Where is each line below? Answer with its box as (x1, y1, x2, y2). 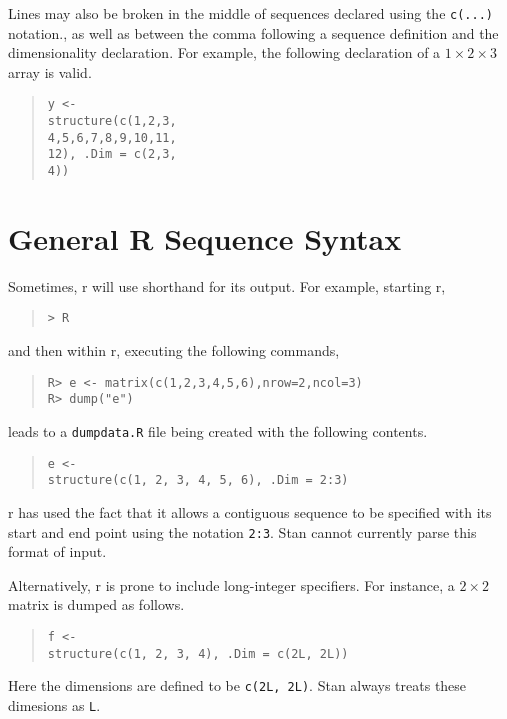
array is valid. (8, 61, 92, 82)
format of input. (8, 541, 107, 562)
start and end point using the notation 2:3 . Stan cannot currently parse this (8, 521, 477, 542)
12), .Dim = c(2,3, (47, 147, 177, 162)
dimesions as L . (8, 694, 101, 715)
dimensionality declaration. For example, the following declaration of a (8, 42, 441, 63)
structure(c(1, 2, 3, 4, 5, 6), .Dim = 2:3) (47, 473, 349, 488)
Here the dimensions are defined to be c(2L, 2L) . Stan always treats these (8, 675, 467, 696)
